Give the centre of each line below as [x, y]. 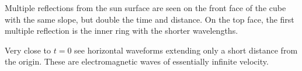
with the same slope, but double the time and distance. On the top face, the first [150, 19]
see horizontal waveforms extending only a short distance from [186, 50]
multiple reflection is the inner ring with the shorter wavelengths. [122, 31]
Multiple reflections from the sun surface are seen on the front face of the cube [145, 8]
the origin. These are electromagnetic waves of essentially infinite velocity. [137, 61]
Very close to [28, 50]
